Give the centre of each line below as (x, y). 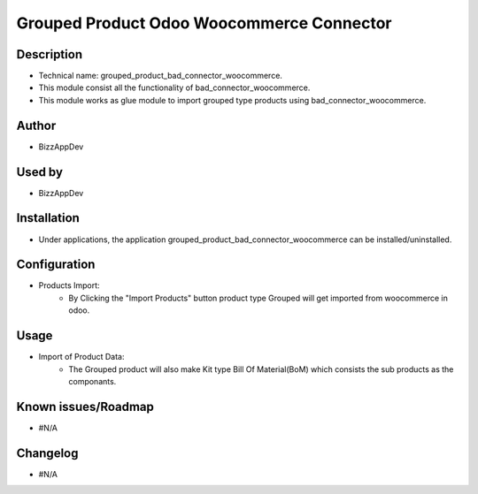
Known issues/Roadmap (85, 407)
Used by (40, 172)
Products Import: (69, 285)
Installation (48, 218)
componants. (93, 381)
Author (36, 125)
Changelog (47, 453)
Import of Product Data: (81, 357)
